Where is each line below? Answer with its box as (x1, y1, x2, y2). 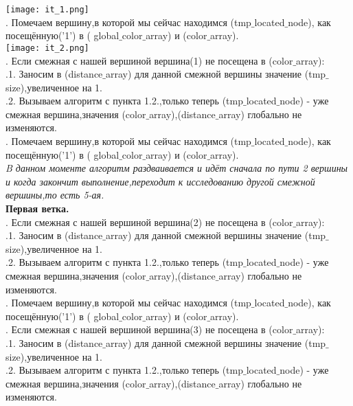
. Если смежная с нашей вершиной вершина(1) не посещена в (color (5, 53, 293, 67)
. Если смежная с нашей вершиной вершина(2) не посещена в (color (5, 214, 293, 229)
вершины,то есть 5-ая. (5, 188, 104, 202)
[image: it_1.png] (5, 5, 89, 14)
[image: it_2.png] (5, 43, 89, 53)
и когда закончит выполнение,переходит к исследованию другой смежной (5, 174, 315, 188)
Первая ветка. (5, 201, 69, 216)
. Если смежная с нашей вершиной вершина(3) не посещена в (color (5, 322, 293, 337)
